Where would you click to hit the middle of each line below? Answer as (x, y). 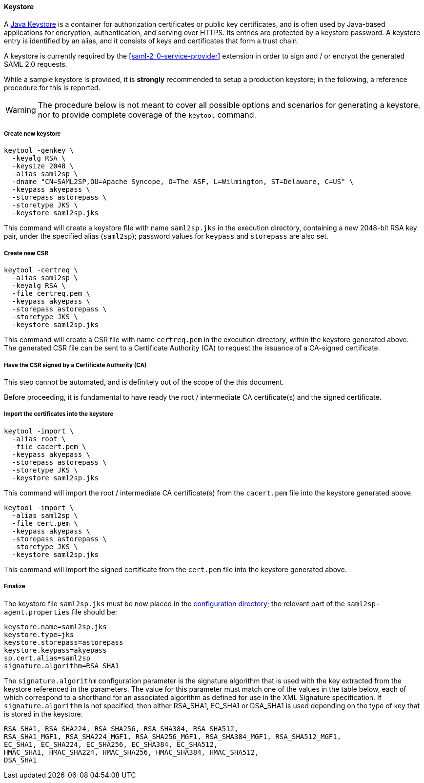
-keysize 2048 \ (43, 166)
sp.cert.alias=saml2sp (47, 658)
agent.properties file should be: (61, 612)
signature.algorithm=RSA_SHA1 (62, 666)
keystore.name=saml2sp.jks (55, 627)
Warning (21, 110)
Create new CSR (26, 253)
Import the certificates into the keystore (59, 414)
